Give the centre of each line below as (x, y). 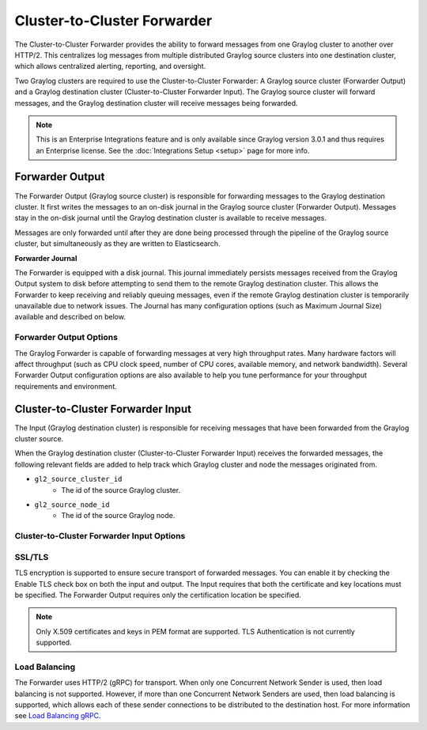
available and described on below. (70, 317)
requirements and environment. (66, 386)
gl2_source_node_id (72, 505)
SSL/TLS (32, 557)
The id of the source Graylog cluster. (121, 490)
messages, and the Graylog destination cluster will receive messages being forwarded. (156, 103)
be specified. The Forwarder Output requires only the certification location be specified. (158, 595)
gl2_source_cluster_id (78, 479)
